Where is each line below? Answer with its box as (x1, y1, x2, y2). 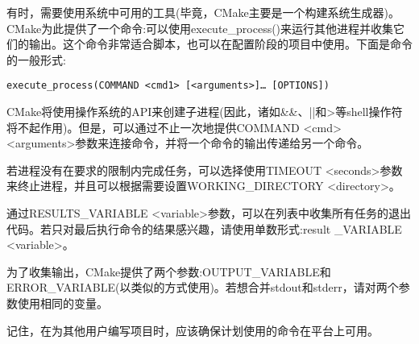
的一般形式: (6, 51, 66, 68)
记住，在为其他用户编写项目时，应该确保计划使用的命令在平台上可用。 (6, 321, 379, 338)
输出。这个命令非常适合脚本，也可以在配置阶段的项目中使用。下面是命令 (28, 35, 413, 52)
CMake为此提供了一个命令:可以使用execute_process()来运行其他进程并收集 (6, 19, 394, 36)
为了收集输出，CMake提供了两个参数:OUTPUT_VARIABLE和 (6, 263, 331, 280)
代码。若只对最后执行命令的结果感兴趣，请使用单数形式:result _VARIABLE (6, 220, 402, 237)
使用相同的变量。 (17, 294, 108, 311)
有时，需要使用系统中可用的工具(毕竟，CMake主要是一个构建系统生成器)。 (6, 4, 400, 20)
